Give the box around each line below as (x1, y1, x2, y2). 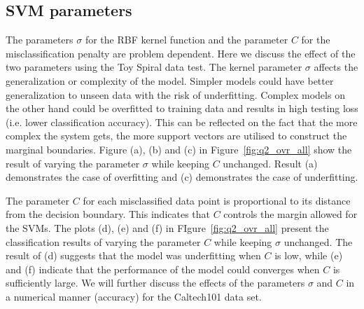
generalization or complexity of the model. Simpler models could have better (6, 73, 334, 88)
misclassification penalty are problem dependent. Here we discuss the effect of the (6, 46, 356, 60)
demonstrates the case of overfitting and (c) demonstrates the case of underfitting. (6, 170, 358, 184)
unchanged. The (283, 234, 353, 249)
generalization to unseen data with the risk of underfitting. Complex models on (6, 87, 345, 102)
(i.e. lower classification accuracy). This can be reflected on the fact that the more (6, 114, 358, 129)
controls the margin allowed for (223, 207, 358, 221)
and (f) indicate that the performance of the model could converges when (6, 261, 320, 276)
